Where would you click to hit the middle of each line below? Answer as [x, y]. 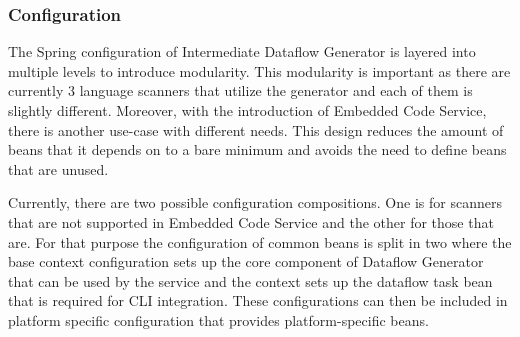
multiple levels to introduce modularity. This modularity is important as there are [259, 70]
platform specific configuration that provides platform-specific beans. [218, 319]
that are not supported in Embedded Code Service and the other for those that [251, 221]
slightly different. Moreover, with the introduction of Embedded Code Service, [247, 110]
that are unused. [58, 168]
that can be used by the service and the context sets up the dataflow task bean [250, 280]
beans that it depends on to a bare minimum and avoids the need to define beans [257, 149]
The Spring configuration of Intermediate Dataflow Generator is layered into [242, 51]
